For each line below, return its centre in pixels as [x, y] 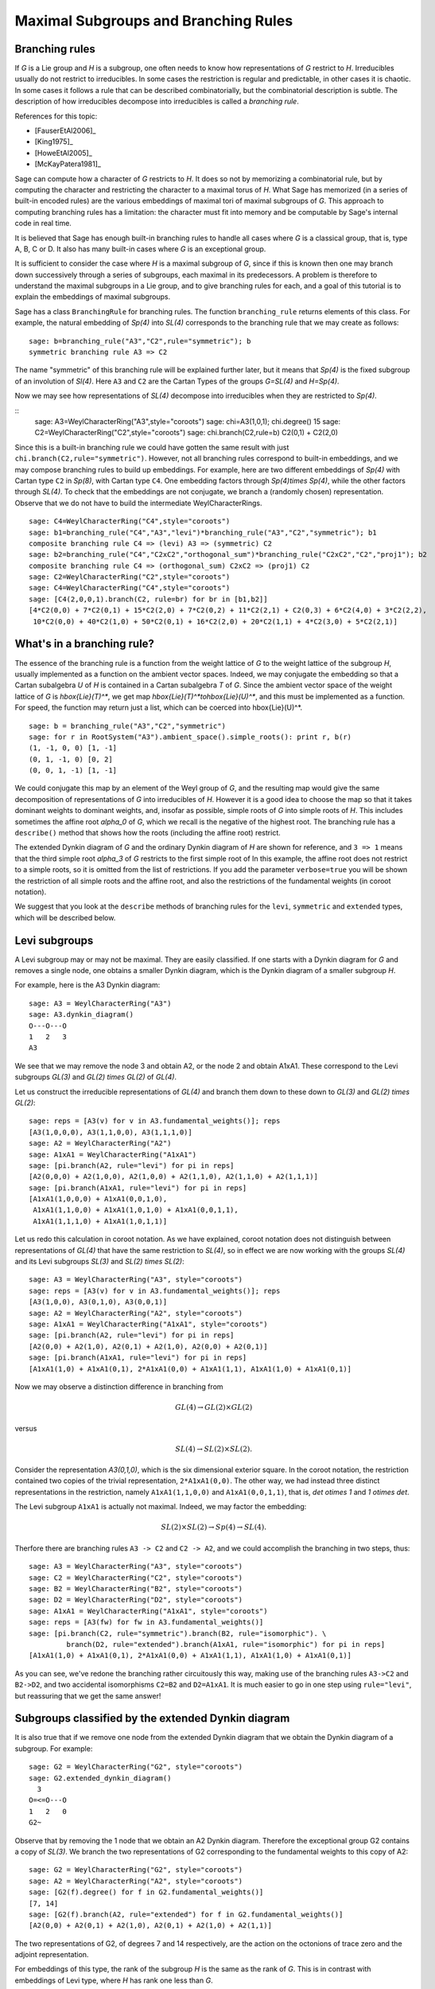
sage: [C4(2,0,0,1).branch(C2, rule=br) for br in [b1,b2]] [148, 599]
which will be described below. [65, 917]
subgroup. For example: [54, 1748]
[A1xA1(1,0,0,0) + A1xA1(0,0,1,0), [98, 1199]
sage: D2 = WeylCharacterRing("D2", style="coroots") [136, 1600]
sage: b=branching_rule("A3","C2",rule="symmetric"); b [140, 341]
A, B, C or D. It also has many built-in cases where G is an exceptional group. [140, 249]
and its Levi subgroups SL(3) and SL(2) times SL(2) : [99, 1262]
